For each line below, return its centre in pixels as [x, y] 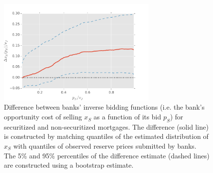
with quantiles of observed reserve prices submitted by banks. [105, 146]
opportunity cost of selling [43, 117]
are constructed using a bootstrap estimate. [69, 165]
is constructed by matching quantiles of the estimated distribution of [106, 136]
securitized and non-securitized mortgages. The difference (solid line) [106, 126]
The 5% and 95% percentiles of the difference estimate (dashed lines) [107, 155]
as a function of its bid [127, 117]
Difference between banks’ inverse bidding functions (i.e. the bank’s [104, 107]
